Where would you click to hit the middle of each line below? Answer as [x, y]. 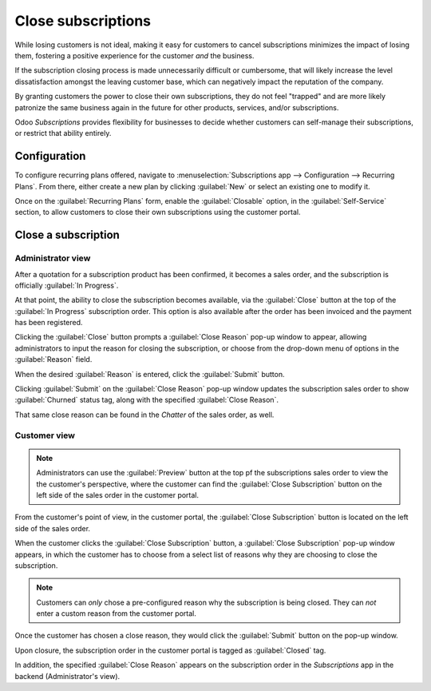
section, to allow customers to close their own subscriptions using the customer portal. [158, 212]
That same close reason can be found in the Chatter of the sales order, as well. [144, 415]
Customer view [45, 435]
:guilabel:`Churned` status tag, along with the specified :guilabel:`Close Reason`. [147, 400]
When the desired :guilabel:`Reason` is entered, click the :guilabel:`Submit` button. [150, 374]
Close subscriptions [83, 21]
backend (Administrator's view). [67, 676]
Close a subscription [67, 235]
